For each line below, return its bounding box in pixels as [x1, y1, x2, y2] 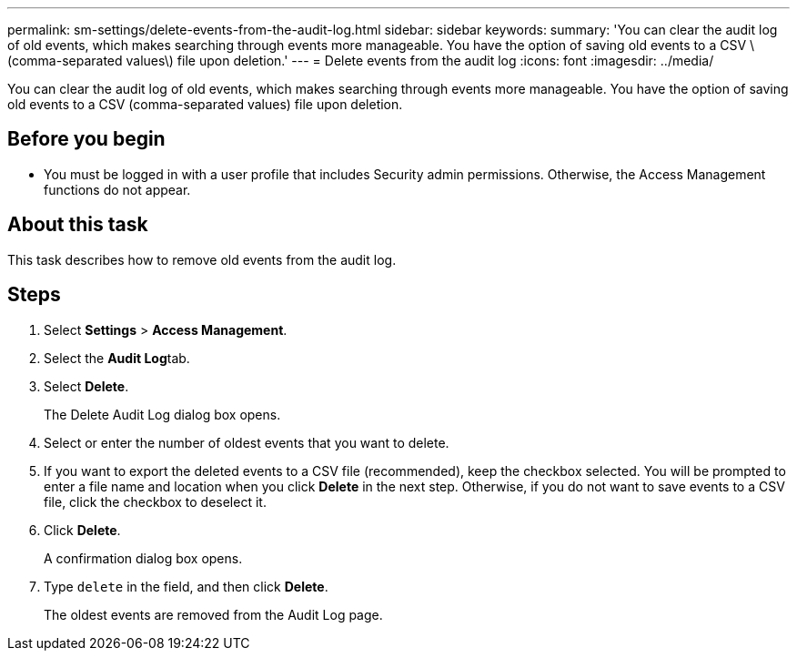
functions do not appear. [44, 181, 191, 197]
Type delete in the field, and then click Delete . [44, 578, 328, 594]
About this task [7, 213, 148, 237]
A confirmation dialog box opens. [44, 550, 243, 566]
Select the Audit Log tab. [44, 349, 190, 366]
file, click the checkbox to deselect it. [44, 493, 267, 510]
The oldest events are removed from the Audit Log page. [44, 606, 383, 623]
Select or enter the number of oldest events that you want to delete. [44, 434, 449, 450]
